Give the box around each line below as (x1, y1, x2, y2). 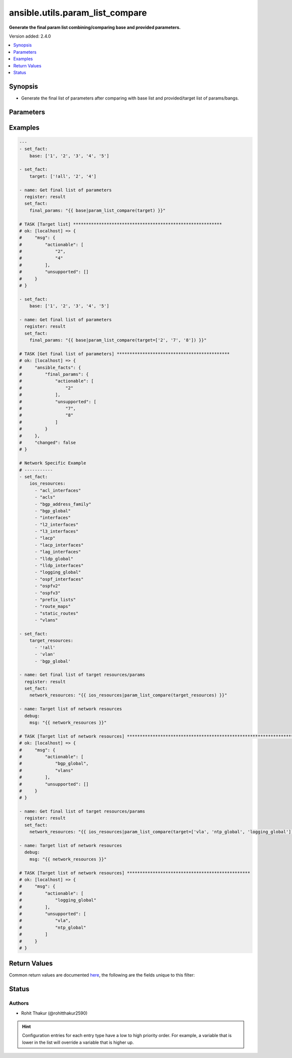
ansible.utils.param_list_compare (9, 7, 147, 18)
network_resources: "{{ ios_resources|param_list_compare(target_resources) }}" (29, 692, 227, 698)
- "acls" (35, 494, 55, 500)
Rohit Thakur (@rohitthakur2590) (21, 1010, 88, 1016)
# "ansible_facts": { (19, 365, 81, 370)
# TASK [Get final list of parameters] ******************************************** (19, 351, 230, 356)
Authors (9, 1000, 29, 1007)
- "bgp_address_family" (35, 501, 91, 507)
